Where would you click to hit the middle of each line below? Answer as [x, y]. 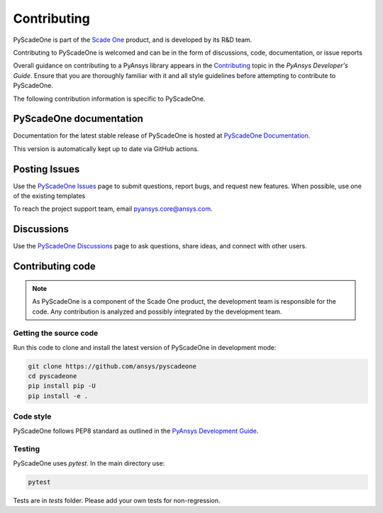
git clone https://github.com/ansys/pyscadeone [112, 366]
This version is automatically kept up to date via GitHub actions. [106, 148]
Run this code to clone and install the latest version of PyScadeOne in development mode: [145, 347]
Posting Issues [46, 169]
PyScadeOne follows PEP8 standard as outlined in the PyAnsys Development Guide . [136, 431]
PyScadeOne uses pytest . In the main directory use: [89, 463]
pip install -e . [58, 396]
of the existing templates [49, 196]
